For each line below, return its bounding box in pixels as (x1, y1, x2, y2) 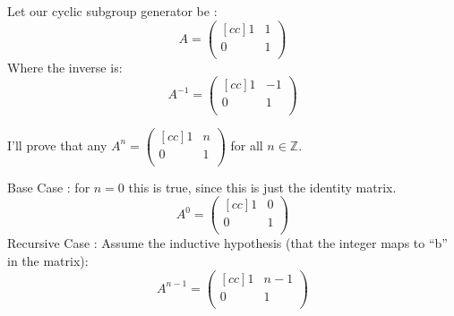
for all (230, 135, 263, 154)
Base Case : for (7, 177, 90, 196)
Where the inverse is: (7, 57, 123, 76)
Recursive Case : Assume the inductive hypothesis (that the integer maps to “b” (7, 234, 448, 252)
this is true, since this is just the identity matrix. (128, 177, 397, 196)
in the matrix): (7, 252, 89, 269)
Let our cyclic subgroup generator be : (7, 2, 218, 20)
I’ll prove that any (7, 135, 107, 154)
